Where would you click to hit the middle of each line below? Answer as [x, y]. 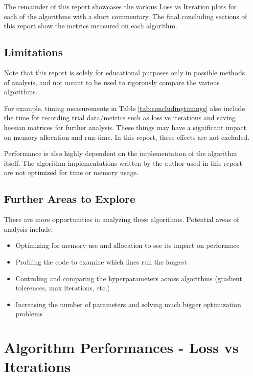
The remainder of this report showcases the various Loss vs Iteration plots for [120, 6]
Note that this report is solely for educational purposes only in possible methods [125, 72]
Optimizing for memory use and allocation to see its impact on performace [127, 245]
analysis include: [29, 229]
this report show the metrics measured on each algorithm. [91, 26]
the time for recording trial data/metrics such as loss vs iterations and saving [120, 118]
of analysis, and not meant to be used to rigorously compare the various [112, 82]
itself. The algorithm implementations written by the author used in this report [123, 163]
